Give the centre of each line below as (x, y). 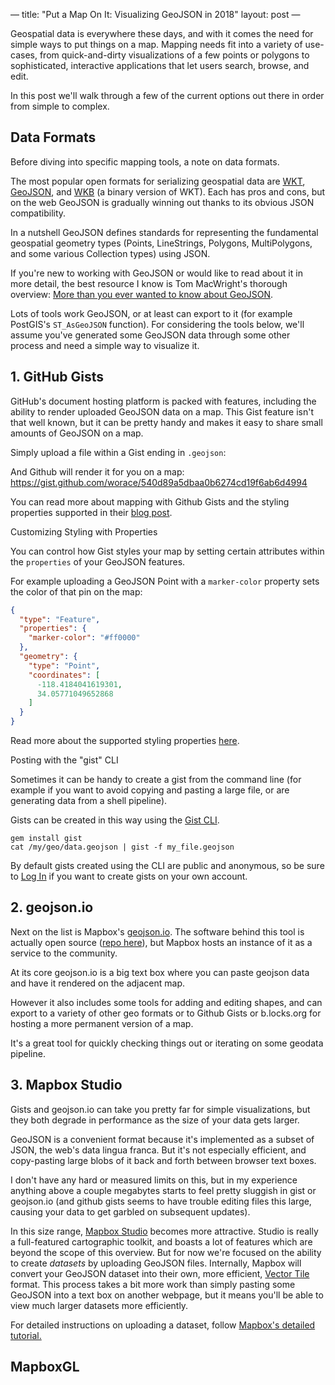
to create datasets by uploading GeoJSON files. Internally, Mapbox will (156, 1263)
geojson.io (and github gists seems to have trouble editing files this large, (161, 1201)
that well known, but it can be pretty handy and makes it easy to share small (166, 422)
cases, (24, 55)
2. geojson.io (52, 907)
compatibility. (38, 213)
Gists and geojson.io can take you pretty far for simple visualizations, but (160, 1109)
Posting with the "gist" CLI (64, 760)
